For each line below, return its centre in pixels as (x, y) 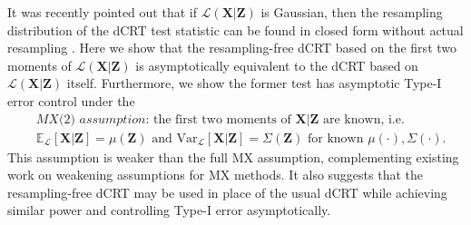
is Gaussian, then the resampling (352, 12)
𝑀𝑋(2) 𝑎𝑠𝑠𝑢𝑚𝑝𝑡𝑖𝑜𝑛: (93, 119)
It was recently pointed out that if (102, 12)
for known (336, 138)
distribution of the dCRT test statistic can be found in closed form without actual (235, 29)
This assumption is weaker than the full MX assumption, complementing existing (233, 157)
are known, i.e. (364, 119)
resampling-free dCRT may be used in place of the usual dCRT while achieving (227, 192)
